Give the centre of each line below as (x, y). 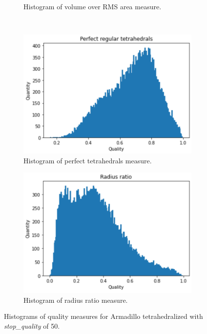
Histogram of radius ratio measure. (76, 300)
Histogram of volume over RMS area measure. (93, 6)
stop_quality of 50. (32, 325)
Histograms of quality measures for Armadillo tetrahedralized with (103, 316)
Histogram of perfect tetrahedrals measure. (88, 160)
